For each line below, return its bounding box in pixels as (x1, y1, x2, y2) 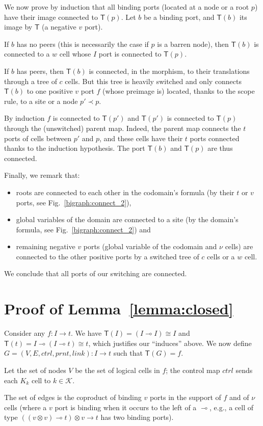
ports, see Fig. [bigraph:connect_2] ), (16, 197, 131, 207)
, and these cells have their (99, 132, 183, 143)
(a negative (42, 21, 76, 32)
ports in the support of (149, 392, 221, 403)
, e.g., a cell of (209, 402, 253, 412)
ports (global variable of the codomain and (83, 241, 217, 252)
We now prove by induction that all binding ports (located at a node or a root (4, 2, 249, 12)
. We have (70, 328, 102, 338)
